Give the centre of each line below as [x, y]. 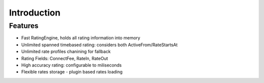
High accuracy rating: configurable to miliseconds [72, 65]
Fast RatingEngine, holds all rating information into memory [81, 38]
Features [24, 26]
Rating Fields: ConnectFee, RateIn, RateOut [65, 58]
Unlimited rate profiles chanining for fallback [66, 51]
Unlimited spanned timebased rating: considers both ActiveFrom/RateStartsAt [99, 45]
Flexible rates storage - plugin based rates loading [72, 72]
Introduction [35, 13]
